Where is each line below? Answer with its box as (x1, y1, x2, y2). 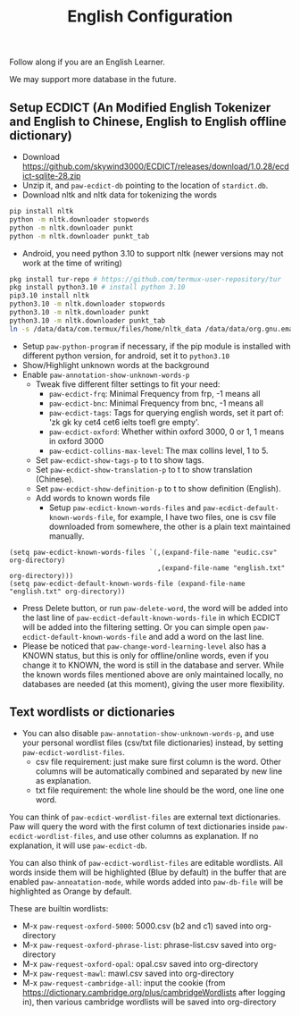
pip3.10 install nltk (9, 291, 90, 300)
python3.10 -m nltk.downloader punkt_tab (9, 315, 166, 325)
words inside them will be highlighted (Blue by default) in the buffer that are (9, 867, 287, 877)
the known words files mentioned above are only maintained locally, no (21, 668, 284, 680)
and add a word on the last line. (148, 631, 265, 642)
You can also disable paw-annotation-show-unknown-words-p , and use (21, 728, 275, 739)
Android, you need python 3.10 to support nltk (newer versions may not (21, 248, 284, 258)
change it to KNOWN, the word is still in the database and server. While (21, 659, 284, 670)
